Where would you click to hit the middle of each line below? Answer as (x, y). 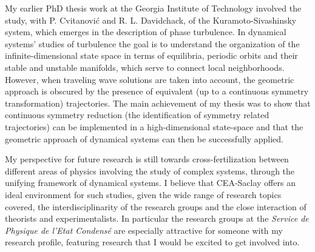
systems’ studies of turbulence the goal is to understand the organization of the (152, 43)
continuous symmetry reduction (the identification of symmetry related (137, 115)
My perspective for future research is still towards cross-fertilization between (147, 159)
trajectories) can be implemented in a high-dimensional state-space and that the (154, 126)
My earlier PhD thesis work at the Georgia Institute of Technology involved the (153, 8)
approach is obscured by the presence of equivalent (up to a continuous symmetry (157, 91)
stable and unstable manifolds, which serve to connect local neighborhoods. (145, 67)
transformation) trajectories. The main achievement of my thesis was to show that (158, 103)
